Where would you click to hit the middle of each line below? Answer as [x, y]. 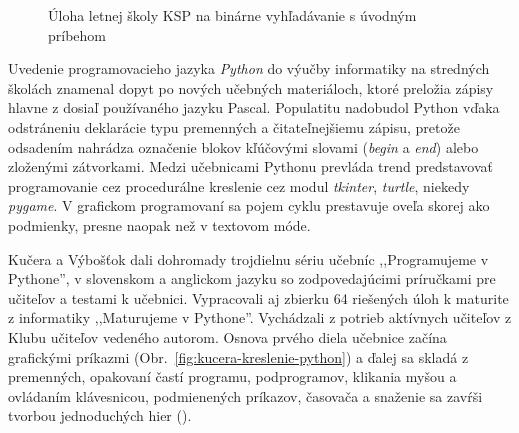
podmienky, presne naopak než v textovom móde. [159, 224]
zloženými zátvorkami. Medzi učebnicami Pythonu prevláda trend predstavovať [250, 166]
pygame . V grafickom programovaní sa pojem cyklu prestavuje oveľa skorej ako [249, 205]
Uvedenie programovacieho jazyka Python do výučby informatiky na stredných [249, 68]
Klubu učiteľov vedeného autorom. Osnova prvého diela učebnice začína [227, 336]
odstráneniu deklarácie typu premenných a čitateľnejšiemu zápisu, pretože [234, 126]
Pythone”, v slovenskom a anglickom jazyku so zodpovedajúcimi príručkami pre [252, 278]
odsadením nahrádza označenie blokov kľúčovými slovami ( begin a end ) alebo [243, 146]
